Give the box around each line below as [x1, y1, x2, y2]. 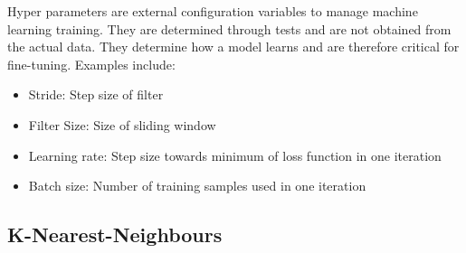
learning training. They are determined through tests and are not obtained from [7, 19, 452, 38]
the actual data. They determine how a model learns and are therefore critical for [7, 37, 460, 56]
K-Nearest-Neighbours [7, 220, 223, 248]
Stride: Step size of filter [28, 85, 164, 104]
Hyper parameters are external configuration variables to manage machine [7, 2, 418, 20]
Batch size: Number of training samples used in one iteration [28, 176, 366, 195]
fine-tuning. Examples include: [7, 54, 176, 73]
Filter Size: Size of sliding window [28, 115, 216, 134]
